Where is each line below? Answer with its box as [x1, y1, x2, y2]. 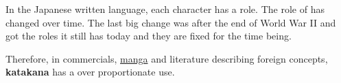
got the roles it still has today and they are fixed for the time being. [5, 29, 292, 43]
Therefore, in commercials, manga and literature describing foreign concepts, [5, 51, 328, 65]
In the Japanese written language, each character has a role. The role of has [5, 2, 325, 16]
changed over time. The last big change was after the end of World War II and [5, 15, 336, 29]
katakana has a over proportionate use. [5, 65, 175, 79]
